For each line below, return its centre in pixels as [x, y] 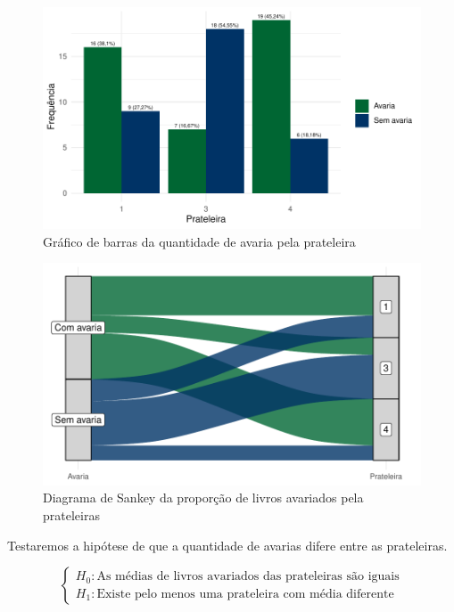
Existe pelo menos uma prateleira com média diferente [245, 594]
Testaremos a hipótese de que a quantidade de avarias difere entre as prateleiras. [227, 545]
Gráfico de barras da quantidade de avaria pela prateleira [199, 241]
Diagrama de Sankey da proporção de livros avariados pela [203, 498]
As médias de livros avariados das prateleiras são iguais [248, 577]
